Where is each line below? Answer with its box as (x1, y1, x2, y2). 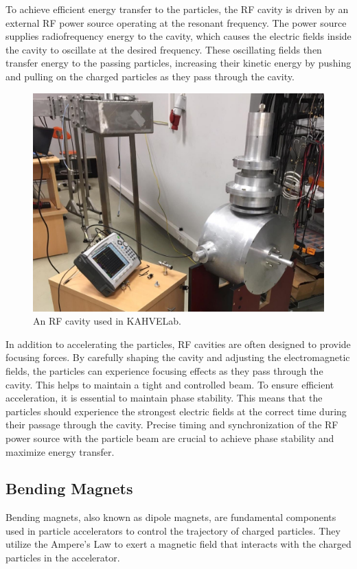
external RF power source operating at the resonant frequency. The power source (5, 15, 347, 30)
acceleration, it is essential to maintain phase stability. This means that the (5, 391, 323, 405)
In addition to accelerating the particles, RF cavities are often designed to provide (5, 336, 351, 351)
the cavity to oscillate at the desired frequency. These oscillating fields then (5, 42, 322, 56)
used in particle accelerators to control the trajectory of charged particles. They (5, 523, 341, 537)
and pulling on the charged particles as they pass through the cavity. (5, 69, 295, 83)
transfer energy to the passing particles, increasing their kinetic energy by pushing (5, 56, 352, 70)
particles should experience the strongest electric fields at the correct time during (5, 404, 347, 418)
